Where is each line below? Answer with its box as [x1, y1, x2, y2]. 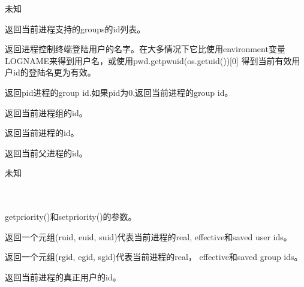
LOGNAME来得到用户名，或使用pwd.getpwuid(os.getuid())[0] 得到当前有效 [5, 54, 292, 67]
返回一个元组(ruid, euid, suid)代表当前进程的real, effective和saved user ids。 [5, 230, 292, 243]
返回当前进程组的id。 [5, 106, 88, 119]
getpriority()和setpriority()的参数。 [5, 210, 137, 223]
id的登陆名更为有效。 [13, 66, 96, 78]
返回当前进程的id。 [5, 126, 79, 139]
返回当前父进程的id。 [5, 146, 88, 159]
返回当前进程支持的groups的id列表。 [5, 22, 146, 35]
